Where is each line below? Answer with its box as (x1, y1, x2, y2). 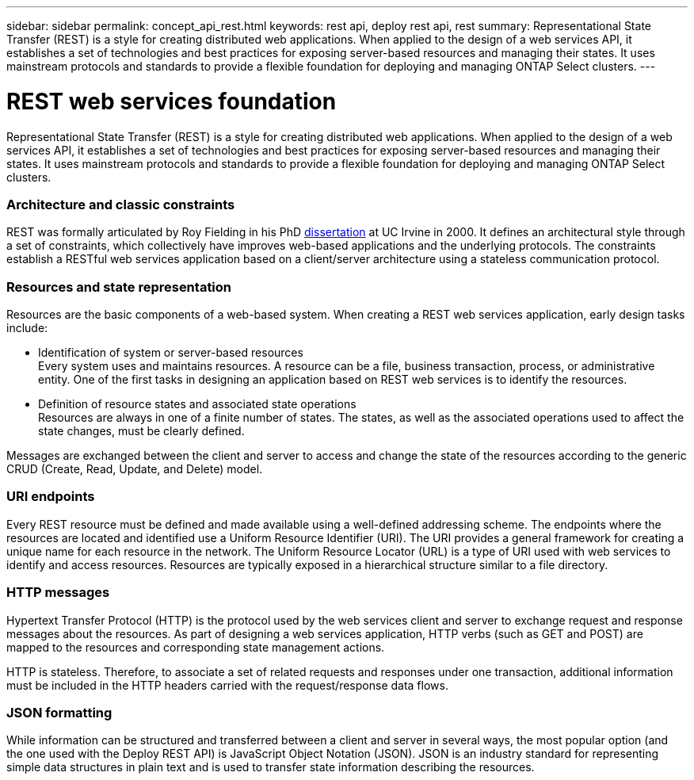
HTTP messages (6, 584, 110, 601)
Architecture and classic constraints (6, 196, 235, 212)
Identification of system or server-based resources (38, 346, 303, 359)
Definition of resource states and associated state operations (38, 397, 357, 411)
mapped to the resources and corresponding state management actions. (6, 640, 385, 654)
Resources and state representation (6, 278, 232, 295)
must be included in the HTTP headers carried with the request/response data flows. (6, 678, 448, 692)
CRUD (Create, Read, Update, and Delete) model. (6, 462, 263, 476)
